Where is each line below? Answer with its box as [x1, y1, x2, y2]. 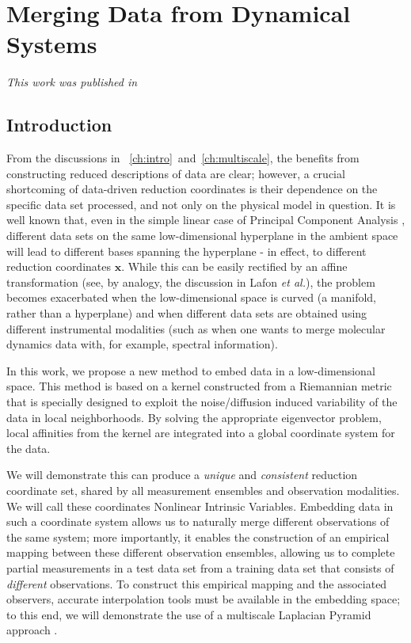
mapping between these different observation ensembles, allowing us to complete [6, 544, 395, 561]
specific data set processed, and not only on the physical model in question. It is [6, 196, 396, 212]
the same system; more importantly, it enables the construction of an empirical [6, 528, 390, 545]
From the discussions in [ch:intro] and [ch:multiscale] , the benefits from [6, 150, 360, 166]
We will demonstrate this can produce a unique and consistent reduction [6, 466, 358, 483]
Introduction [6, 112, 112, 137]
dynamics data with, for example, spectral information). [6, 336, 278, 352]
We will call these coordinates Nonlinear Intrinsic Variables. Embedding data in [6, 497, 394, 514]
